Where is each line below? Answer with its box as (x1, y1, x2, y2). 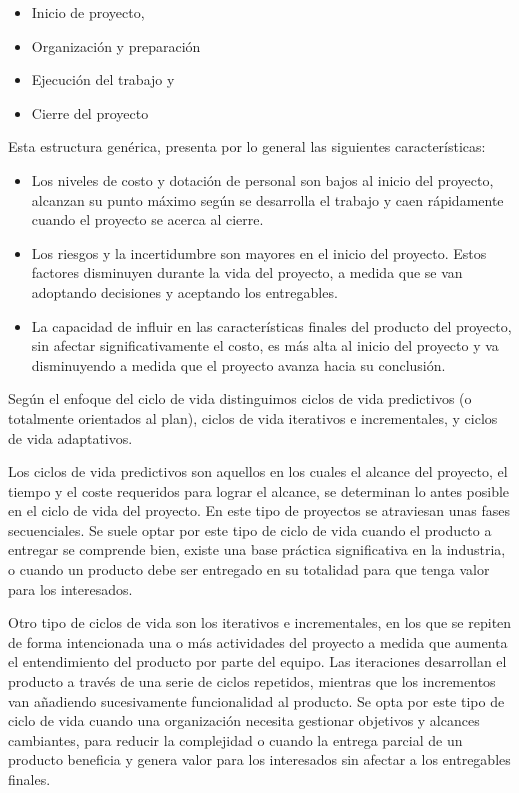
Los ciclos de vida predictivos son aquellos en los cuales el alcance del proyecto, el (8, 461, 508, 482)
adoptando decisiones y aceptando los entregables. (31, 281, 338, 302)
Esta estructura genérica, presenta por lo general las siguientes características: (8, 136, 486, 157)
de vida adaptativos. (8, 427, 133, 448)
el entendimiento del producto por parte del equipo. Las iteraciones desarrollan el (8, 651, 507, 672)
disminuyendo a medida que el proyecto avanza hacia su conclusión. (31, 354, 446, 375)
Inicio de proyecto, (31, 2, 145, 22)
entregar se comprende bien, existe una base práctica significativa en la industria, (8, 539, 506, 560)
